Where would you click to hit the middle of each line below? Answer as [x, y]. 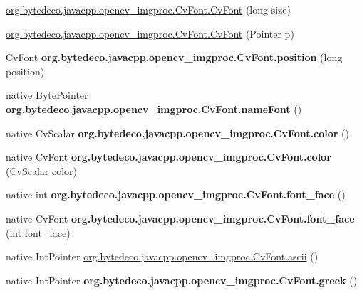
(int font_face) [38, 232]
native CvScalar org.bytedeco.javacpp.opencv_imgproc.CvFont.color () [177, 133]
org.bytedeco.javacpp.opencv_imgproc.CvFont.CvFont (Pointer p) [150, 33]
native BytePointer [47, 95]
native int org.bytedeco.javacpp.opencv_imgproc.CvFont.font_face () [176, 195]
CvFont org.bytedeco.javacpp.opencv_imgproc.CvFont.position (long [174, 57]
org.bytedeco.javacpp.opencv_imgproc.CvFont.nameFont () [154, 108]
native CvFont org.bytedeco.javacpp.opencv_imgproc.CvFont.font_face [180, 218]
